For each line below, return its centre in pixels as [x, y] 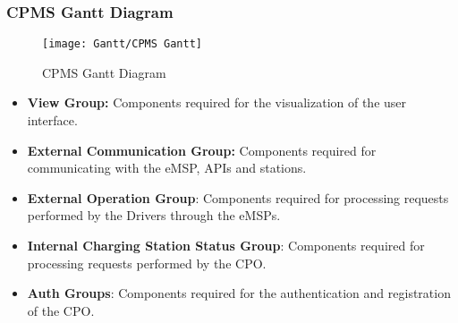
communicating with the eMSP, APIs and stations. [167, 168]
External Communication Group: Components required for [202, 150]
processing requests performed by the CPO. [147, 263]
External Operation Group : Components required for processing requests [238, 197]
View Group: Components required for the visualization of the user [217, 102]
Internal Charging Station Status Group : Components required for [226, 246]
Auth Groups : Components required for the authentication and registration [239, 293]
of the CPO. [61, 310]
